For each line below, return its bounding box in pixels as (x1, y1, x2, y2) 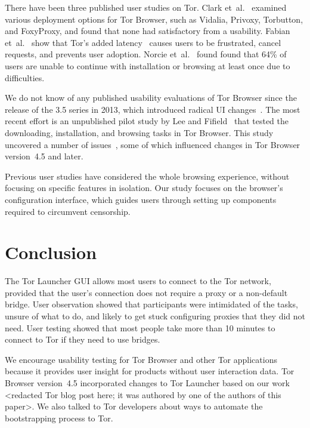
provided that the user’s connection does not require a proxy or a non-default (5, 286, 288, 298)
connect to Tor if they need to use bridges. (5, 333, 160, 346)
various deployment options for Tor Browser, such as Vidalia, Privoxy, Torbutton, (5, 13, 303, 25)
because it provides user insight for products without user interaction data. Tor (5, 365, 294, 377)
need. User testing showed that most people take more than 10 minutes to (5, 321, 275, 334)
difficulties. (5, 71, 45, 84)
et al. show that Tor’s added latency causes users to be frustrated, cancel (5, 36, 281, 48)
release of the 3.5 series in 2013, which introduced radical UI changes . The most (5, 103, 300, 115)
